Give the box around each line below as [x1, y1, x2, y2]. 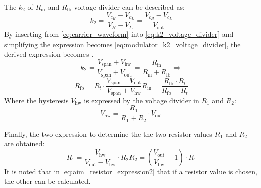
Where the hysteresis [4, 95, 69, 105]
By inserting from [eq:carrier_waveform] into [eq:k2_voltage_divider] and [4, 28, 234, 39]
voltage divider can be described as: [74, 2, 185, 12]
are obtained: [4, 138, 45, 149]
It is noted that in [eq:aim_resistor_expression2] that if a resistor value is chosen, [4, 166, 258, 176]
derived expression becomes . [4, 49, 94, 59]
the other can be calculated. [4, 176, 91, 186]
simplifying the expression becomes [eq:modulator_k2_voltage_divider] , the [4, 39, 241, 49]
